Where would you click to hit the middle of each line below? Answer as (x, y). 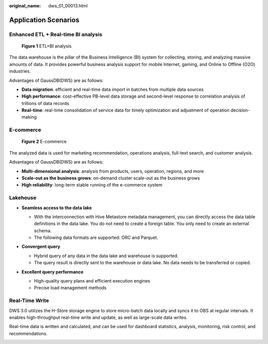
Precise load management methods (70, 288)
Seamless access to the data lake (57, 208)
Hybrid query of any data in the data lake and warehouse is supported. (106, 256)
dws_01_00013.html (68, 6)
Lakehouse (23, 198)
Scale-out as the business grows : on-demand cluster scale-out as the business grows (111, 178)
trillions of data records (45, 103)
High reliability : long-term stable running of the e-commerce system (92, 185)
